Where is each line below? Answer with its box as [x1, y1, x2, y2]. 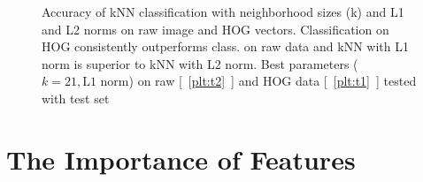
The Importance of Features [6, 140, 356, 177]
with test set [42, 88, 110, 107]
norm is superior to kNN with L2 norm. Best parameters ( [42, 54, 358, 72]
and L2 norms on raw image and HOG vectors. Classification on [42, 19, 389, 38]
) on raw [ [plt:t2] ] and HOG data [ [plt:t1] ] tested [128, 72, 417, 90]
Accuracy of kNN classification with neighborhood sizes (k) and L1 [42, 3, 404, 20]
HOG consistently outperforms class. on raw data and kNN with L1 [42, 37, 409, 56]
